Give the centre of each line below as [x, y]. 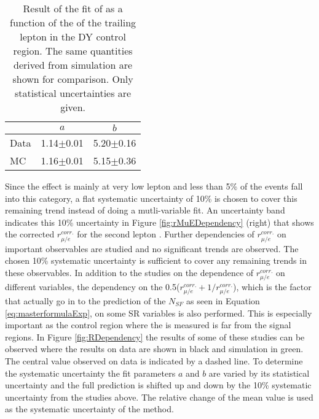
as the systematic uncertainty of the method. [89, 409]
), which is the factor [272, 286]
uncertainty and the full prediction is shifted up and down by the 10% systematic [158, 385]
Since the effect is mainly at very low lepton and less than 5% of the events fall [154, 186]
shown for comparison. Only [73, 79]
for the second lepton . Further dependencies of [166, 234]
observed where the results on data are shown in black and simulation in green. [154, 349]
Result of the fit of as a [73, 8]
